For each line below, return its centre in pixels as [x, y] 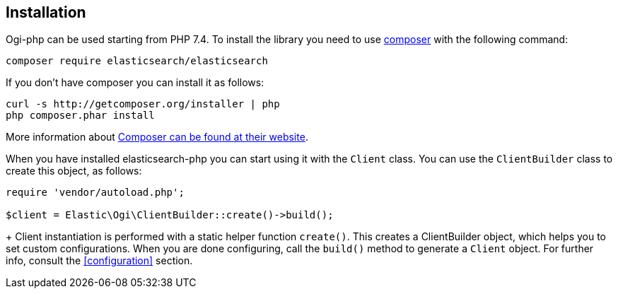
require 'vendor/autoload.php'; [95, 193]
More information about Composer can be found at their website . [157, 137]
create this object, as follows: [74, 171]
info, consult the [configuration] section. [99, 261]
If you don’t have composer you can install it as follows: [135, 83]
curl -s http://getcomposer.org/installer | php [143, 104]
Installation [46, 12]
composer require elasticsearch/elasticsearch [137, 61]
